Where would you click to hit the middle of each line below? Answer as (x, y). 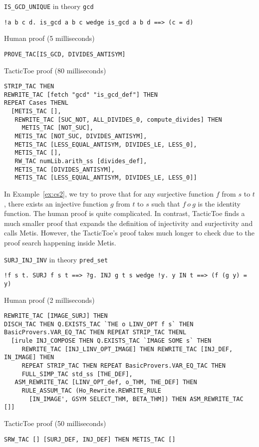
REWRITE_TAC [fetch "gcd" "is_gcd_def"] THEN (81, 95)
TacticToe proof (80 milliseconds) (55, 70)
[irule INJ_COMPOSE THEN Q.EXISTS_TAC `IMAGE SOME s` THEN (111, 341)
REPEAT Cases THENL (36, 103)
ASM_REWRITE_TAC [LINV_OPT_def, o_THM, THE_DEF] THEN (106, 382)
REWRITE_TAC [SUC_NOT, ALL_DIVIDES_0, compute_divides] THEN (118, 119)
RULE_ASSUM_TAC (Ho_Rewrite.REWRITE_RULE (91, 391)
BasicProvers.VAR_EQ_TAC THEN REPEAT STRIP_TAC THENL (95, 333)
